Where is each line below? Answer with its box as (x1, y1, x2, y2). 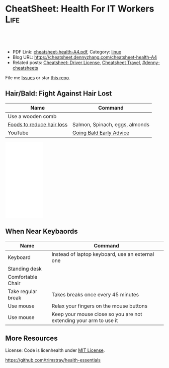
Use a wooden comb (8, 113, 57, 120)
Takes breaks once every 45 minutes (51, 291, 139, 298)
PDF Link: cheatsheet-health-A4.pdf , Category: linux (12, 48, 122, 55)
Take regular (8, 288, 38, 295)
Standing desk (8, 265, 42, 272)
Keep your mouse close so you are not (51, 310, 142, 318)
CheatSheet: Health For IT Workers (5, 3, 154, 15)
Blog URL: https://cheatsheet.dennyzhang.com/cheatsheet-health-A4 (12, 54, 157, 60)
